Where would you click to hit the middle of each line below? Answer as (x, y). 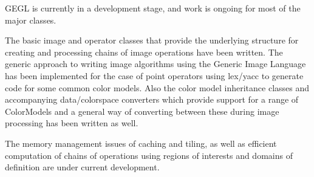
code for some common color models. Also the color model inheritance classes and (157, 87)
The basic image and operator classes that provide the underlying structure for (152, 40)
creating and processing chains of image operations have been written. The (144, 52)
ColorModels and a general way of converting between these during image (142, 111)
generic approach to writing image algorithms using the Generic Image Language (155, 64)
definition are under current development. (82, 167)
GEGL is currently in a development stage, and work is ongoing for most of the (153, 8)
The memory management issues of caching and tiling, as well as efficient (141, 143)
